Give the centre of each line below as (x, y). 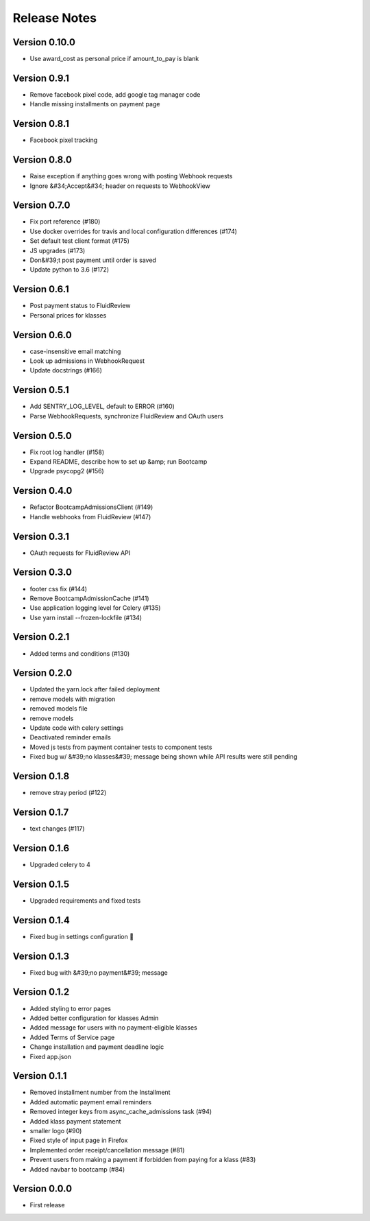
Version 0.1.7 (41, 812)
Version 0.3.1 (41, 536)
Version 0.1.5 (41, 884)
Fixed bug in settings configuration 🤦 (82, 936)
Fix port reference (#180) (65, 222)
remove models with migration (73, 699)
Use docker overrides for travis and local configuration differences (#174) (134, 231)
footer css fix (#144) (59, 589)
